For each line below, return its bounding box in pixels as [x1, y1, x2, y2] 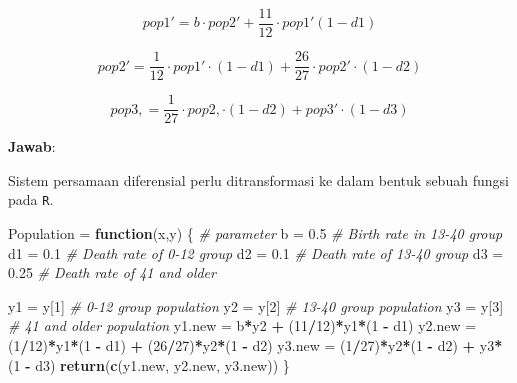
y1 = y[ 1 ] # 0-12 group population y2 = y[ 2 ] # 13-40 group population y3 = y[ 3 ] [8, 295, 504, 316]
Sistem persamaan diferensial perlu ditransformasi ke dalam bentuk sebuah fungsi [8, 169, 509, 190]
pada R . [8, 189, 54, 210]
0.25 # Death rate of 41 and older [8, 262, 216, 283]
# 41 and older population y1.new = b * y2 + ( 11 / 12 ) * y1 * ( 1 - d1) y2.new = [8, 315, 477, 336]
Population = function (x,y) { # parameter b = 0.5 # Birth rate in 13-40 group [8, 223, 503, 244]
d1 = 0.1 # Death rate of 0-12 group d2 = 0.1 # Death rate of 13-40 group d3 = [8, 242, 504, 263]
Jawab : [8, 136, 56, 157]
